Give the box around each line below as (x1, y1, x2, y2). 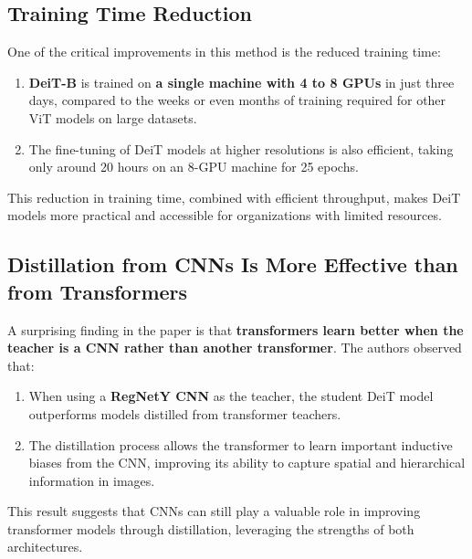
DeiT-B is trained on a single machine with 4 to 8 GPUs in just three (28, 72, 455, 91)
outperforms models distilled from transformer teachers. (28, 404, 341, 423)
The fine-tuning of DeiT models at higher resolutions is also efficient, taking (28, 139, 454, 158)
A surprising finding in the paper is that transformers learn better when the (7, 320, 464, 339)
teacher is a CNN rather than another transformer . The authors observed (7, 338, 462, 357)
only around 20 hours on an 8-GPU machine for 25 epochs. (28, 157, 359, 176)
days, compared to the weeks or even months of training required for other (28, 90, 446, 110)
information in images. (28, 470, 155, 490)
